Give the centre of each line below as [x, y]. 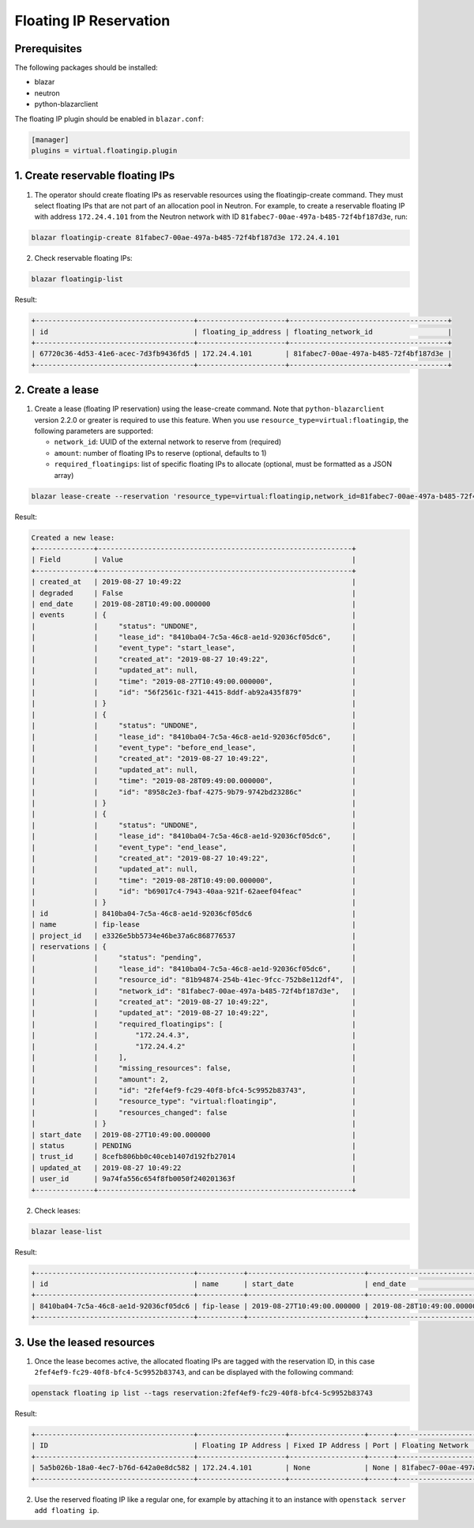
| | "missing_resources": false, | [194, 1068]
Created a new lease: [73, 538]
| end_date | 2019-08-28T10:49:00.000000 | [194, 604]
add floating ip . [67, 1510]
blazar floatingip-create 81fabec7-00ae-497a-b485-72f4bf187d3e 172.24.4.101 [185, 238]
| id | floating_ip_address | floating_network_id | [241, 331]
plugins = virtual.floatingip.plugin [104, 151]
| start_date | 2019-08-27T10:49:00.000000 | [194, 1135]
